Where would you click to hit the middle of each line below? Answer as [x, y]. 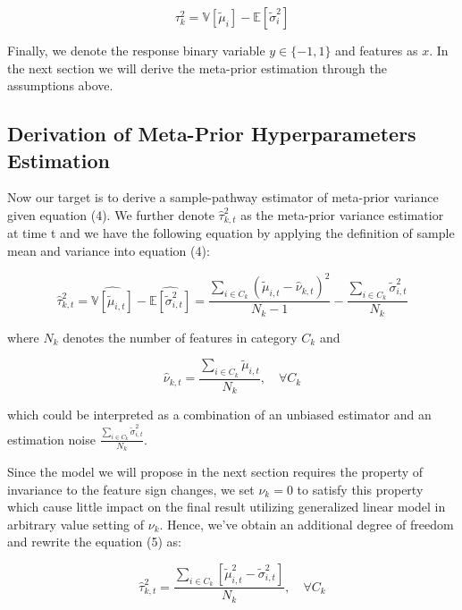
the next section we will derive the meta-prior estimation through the [197, 68]
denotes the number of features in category [180, 337]
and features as [377, 50]
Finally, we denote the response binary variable [136, 50]
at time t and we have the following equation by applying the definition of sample [231, 233]
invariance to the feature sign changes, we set [131, 489]
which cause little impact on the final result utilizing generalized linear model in [227, 507]
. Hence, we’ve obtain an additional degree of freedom [307, 524]
